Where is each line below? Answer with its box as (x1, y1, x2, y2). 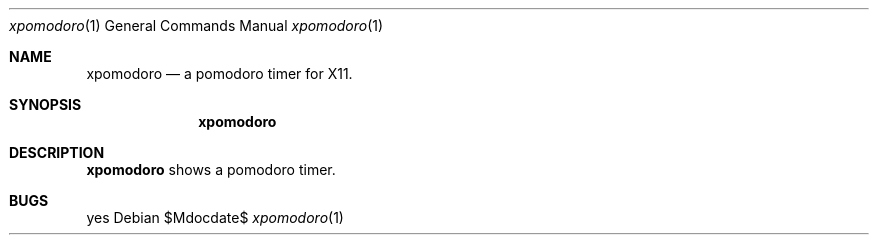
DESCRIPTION (9, 144, 105, 161)
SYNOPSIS (9, 96, 82, 113)
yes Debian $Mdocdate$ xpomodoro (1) (86, 209, 344, 226)
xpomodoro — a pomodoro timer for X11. (86, 65, 353, 82)
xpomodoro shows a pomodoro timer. (86, 161, 336, 178)
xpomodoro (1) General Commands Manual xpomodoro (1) (9, 17, 384, 34)
